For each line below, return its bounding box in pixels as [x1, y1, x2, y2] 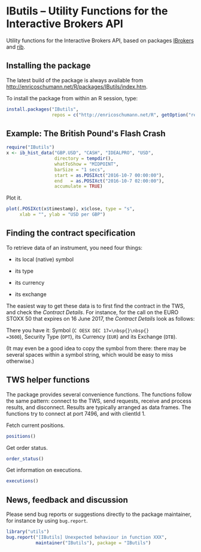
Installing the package [6, 61, 91, 71]
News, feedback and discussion [6, 494, 129, 505]
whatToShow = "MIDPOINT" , [54, 161, 119, 167]
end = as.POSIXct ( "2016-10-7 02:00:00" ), [54, 178, 165, 184]
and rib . [6, 43, 26, 50]
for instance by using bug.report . [6, 517, 88, 524]
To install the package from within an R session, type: [6, 94, 138, 102]
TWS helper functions [6, 375, 90, 385]
